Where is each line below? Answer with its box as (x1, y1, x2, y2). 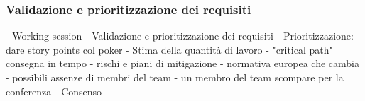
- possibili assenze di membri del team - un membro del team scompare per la (6, 70, 344, 84)
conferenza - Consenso (6, 83, 102, 98)
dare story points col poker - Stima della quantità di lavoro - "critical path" (6, 42, 333, 57)
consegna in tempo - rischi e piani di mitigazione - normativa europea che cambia (6, 56, 360, 71)
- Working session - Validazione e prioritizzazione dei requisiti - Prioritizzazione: (6, 28, 354, 43)
